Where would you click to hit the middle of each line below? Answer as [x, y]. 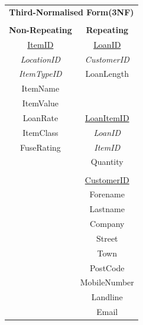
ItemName [40, 88]
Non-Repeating [40, 29]
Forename [107, 194]
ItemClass [40, 132]
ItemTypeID [40, 74]
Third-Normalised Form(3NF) [71, 12]
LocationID [40, 59]
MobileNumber [107, 282]
